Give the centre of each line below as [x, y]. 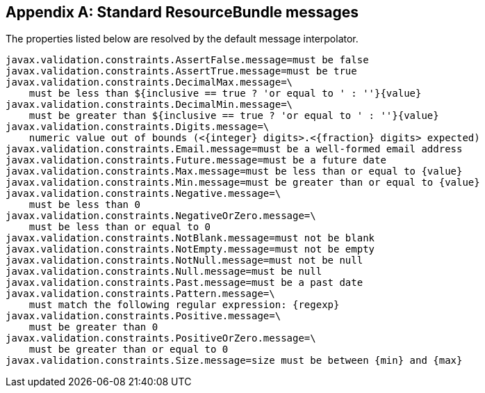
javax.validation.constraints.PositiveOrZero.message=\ [161, 338]
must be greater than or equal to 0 [129, 350]
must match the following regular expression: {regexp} [184, 305]
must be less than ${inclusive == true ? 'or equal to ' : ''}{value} [225, 94]
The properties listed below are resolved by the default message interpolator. [182, 39]
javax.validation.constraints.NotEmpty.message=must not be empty [190, 249]
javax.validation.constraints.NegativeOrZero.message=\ [161, 216]
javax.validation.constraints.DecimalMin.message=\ [149, 105]
